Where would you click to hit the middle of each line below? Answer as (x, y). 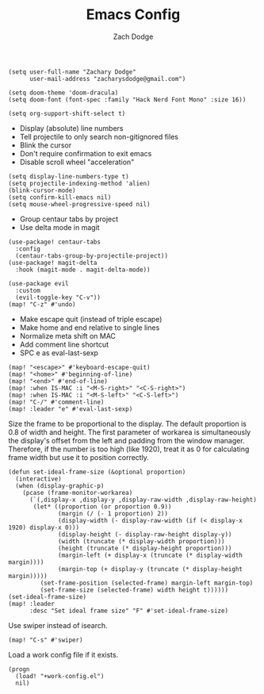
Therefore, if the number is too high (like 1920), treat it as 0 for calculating (129, 449)
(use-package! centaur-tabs (55, 242)
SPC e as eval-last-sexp (59, 353)
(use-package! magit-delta (53, 263)
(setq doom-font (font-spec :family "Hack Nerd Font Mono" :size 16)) (127, 100)
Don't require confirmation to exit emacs (86, 153)
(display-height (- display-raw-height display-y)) (145, 534)
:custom (28, 290)
